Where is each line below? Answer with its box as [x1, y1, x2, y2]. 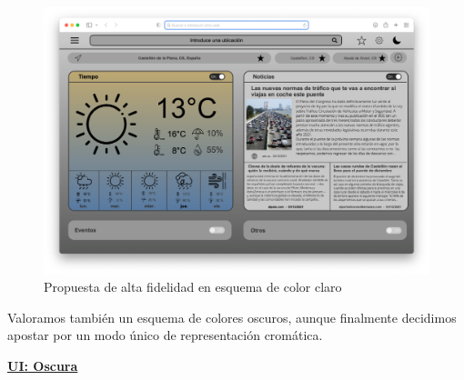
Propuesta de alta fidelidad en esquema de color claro [44, 277, 342, 296]
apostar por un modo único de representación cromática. [7, 325, 323, 345]
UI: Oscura [7, 355, 78, 375]
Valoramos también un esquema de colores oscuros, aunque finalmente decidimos [7, 307, 457, 326]
